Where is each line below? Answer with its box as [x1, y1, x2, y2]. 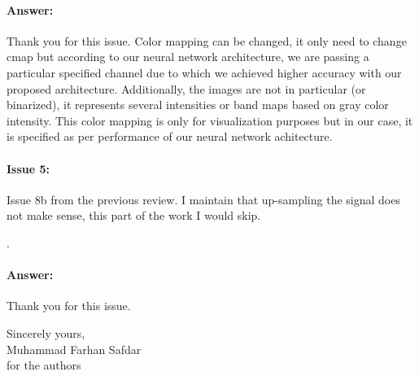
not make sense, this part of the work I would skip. [7, 207, 261, 224]
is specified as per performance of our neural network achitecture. [7, 128, 333, 145]
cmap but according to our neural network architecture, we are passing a [7, 48, 369, 65]
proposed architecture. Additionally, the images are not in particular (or [7, 80, 366, 97]
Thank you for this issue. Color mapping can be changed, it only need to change [7, 32, 407, 49]
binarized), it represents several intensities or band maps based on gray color [7, 96, 389, 113]
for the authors [7, 356, 81, 374]
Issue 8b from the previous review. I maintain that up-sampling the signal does [7, 190, 400, 208]
